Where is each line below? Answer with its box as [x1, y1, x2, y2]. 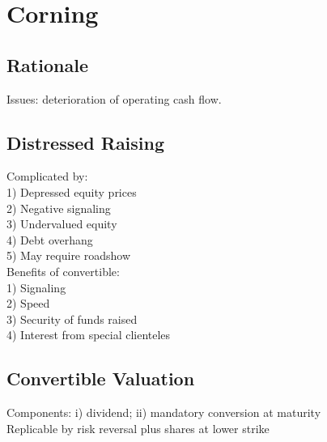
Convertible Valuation [6, 366, 195, 391]
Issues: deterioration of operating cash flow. [6, 90, 222, 107]
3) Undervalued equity [6, 215, 117, 232]
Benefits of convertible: [6, 262, 120, 279]
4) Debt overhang [6, 231, 93, 248]
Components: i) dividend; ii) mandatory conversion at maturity [6, 404, 321, 421]
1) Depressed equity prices [6, 183, 137, 200]
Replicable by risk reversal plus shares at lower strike [6, 419, 270, 436]
